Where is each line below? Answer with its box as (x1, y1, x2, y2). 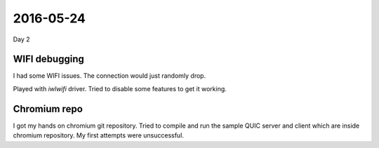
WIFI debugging (13, 53, 84, 65)
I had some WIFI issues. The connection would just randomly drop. (13, 72, 206, 80)
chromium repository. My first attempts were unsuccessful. (13, 131, 184, 140)
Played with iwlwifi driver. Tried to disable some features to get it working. (13, 84, 227, 93)
